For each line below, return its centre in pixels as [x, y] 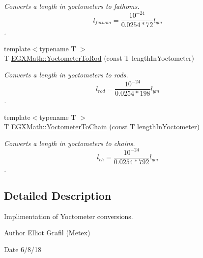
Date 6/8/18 [23, 249]
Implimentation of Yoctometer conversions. [69, 216]
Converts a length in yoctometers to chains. [70, 143]
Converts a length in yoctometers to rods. [66, 74]
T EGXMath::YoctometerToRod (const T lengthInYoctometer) [99, 58]
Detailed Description [58, 196]
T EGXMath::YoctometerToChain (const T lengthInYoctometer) [102, 127]
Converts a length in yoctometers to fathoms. [72, 6]
